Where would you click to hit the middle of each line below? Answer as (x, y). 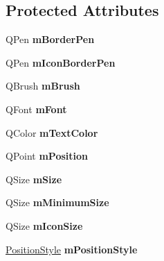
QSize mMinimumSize (57, 202)
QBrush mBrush (43, 86)
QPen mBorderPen (50, 39)
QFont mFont (36, 109)
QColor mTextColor (52, 132)
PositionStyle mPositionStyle (72, 249)
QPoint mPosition (47, 156)
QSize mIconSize (44, 225)
